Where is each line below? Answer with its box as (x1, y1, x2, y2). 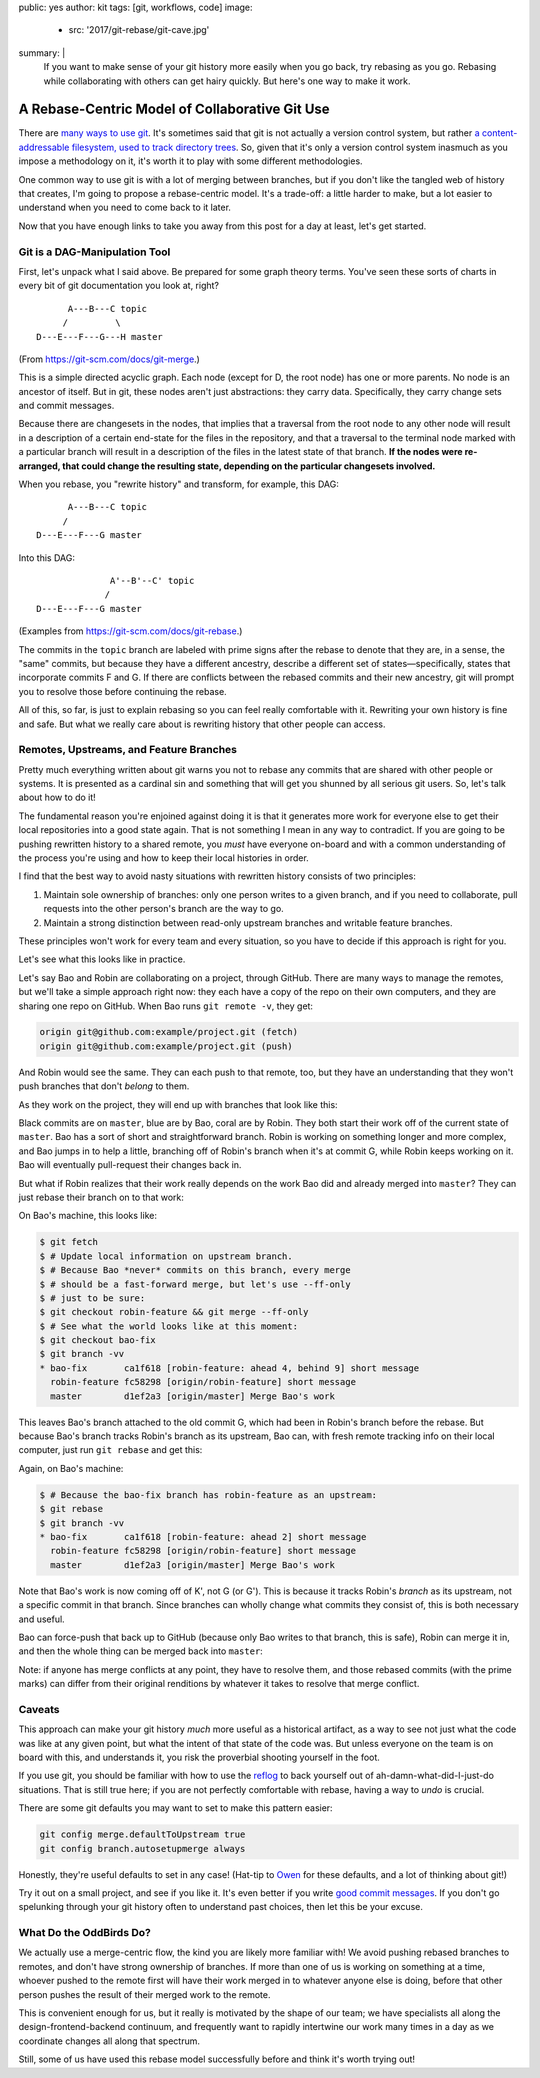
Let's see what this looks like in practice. (18, 953, 186, 965)
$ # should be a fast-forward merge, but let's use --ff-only (39, 1278, 351, 1290)
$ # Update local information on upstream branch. (39, 1250, 294, 1262)
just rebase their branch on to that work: (18, 1191, 185, 1203)
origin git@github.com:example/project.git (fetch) (39, 1026, 299, 1038)
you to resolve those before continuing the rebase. (18, 685, 227, 697)
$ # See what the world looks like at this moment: (39, 1320, 299, 1332)
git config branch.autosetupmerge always (39, 1843, 246, 1854)
